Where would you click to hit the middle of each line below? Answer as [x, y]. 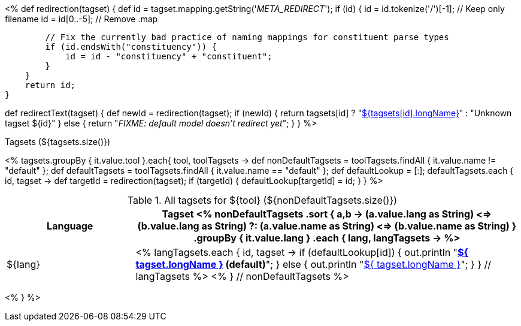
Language [70, 226]
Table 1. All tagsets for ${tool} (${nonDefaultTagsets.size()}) [262, 200]
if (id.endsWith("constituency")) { [131, 47]
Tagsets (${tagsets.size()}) [58, 142]
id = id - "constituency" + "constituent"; [169, 56]
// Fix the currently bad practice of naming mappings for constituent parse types [247, 37]
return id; [50, 85]
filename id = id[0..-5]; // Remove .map [81, 19]
